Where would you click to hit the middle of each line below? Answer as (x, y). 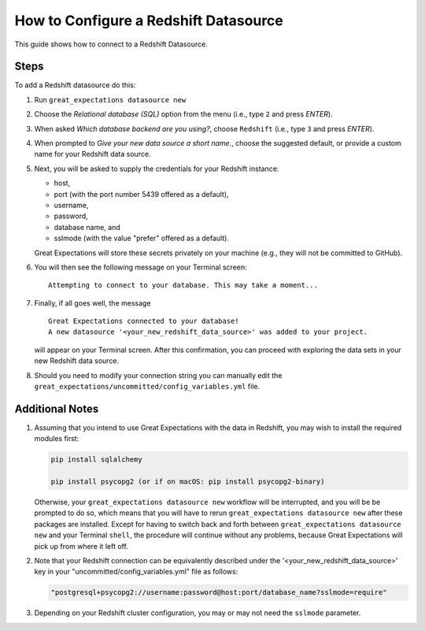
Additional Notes (57, 408)
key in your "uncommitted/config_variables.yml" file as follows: (136, 572)
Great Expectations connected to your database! (144, 321)
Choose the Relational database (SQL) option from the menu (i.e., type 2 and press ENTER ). (184, 114)
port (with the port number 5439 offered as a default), (141, 194)
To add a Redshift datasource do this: (75, 85)
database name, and (87, 227)
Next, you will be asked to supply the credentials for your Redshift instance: (157, 169)
